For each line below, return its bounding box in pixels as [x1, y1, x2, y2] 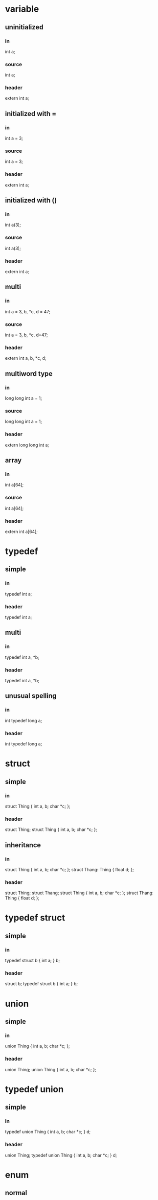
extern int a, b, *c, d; [5, 355, 46, 361]
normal [5, 1189, 27, 1197]
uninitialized [5, 23, 44, 31]
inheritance [5, 841, 41, 849]
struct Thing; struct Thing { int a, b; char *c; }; [5, 827, 97, 832]
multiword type [5, 369, 53, 378]
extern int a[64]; [5, 529, 38, 534]
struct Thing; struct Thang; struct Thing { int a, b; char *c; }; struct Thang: [5, 890, 154, 896]
